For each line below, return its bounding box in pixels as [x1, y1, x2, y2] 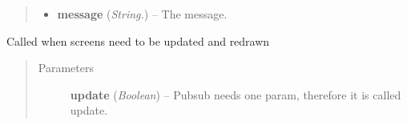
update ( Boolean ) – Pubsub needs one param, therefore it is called [70, 86, 401, 103]
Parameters [38, 59, 94, 76]
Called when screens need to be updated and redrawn [6, 32, 270, 49]
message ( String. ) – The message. [57, 6, 228, 22]
